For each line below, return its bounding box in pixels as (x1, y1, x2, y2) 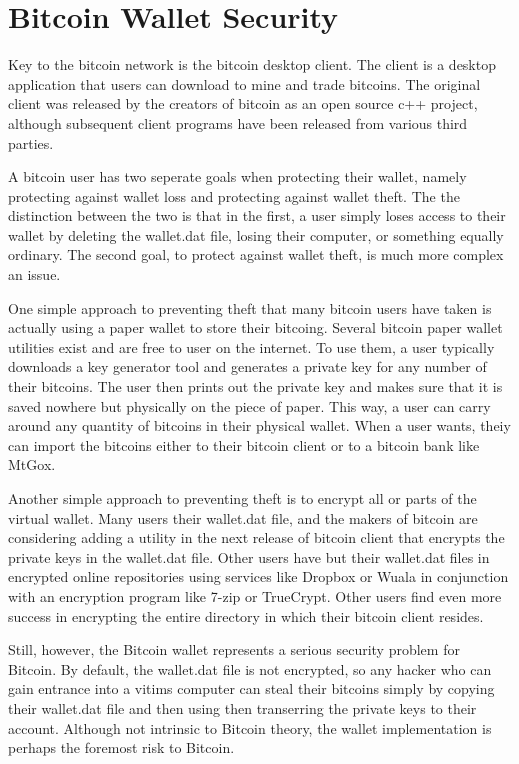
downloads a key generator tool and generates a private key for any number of (8, 356, 487, 377)
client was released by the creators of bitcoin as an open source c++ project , (8, 93, 478, 114)
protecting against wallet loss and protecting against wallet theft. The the (8, 185, 460, 206)
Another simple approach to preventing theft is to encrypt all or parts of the (8, 488, 477, 508)
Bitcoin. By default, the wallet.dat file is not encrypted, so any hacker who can (8, 658, 492, 679)
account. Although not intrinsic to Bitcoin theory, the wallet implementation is (8, 717, 492, 738)
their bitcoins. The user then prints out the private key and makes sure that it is (8, 376, 503, 397)
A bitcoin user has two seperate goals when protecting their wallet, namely (8, 166, 467, 187)
